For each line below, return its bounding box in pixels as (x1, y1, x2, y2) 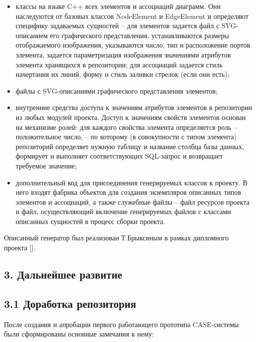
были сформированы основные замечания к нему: (4, 329, 154, 339)
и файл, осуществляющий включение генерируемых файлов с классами (15, 206, 231, 217)
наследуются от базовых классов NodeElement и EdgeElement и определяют (15, 10, 249, 21)
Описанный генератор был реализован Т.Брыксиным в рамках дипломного (4, 232, 229, 243)
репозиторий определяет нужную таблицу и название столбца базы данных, (15, 141, 244, 151)
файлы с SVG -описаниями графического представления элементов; (15, 85, 218, 96)
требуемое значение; (15, 160, 77, 171)
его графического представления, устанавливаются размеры (50, 30, 229, 40)
